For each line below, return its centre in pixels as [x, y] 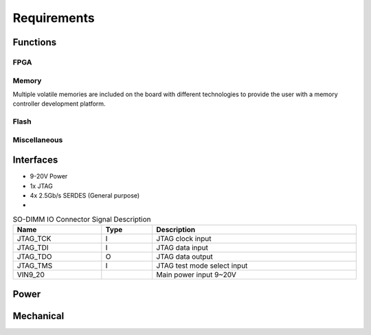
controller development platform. [59, 104]
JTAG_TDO [34, 257]
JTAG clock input [184, 239]
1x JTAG [41, 186]
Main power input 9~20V [196, 275]
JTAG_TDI [33, 248]
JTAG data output [184, 257]
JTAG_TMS [35, 266]
